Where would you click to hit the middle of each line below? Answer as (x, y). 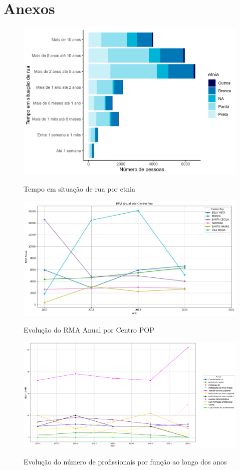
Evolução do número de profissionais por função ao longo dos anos (125, 462)
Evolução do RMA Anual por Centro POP (89, 330)
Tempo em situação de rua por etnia (79, 188)
